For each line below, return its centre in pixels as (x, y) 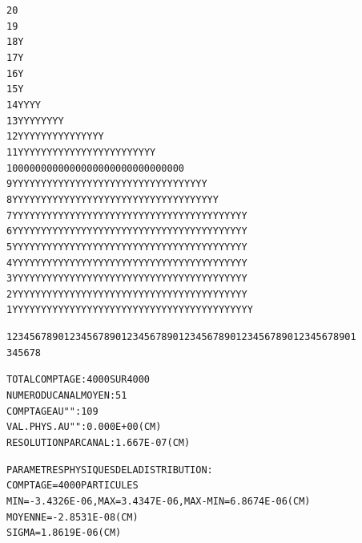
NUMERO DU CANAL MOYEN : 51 (67, 396)
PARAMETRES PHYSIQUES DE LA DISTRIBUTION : (110, 470)
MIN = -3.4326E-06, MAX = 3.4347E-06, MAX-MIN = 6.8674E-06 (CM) (159, 502)
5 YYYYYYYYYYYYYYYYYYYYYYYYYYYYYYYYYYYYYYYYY (127, 247)
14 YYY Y (24, 105)
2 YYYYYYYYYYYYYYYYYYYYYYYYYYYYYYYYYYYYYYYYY (127, 294)
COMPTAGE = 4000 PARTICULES (72, 486)
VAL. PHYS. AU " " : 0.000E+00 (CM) (84, 427)
